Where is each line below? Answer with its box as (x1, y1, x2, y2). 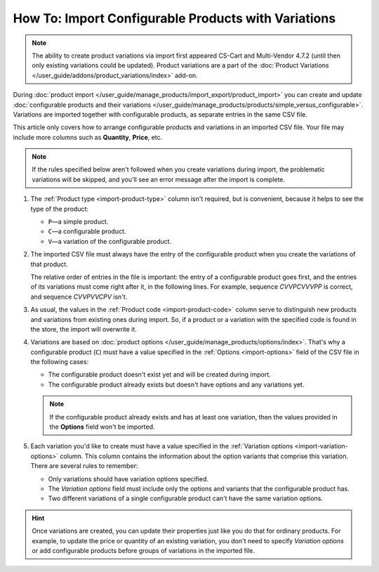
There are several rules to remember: (30, 462, 138, 470)
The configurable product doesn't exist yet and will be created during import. (48, 370, 272, 379)
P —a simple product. (48, 218, 109, 226)
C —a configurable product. (48, 227, 126, 235)
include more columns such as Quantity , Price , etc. (13, 133, 163, 141)
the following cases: (30, 358, 89, 366)
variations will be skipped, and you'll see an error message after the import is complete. (32, 175, 286, 183)
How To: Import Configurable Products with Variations (13, 11, 336, 26)
